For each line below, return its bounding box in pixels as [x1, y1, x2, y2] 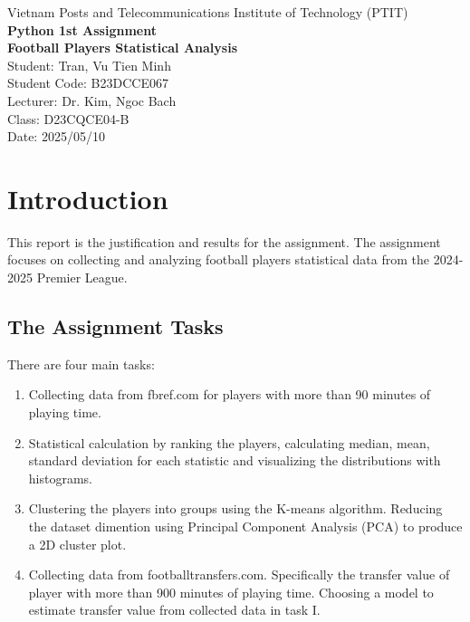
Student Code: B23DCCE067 [7, 73, 168, 92]
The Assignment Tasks [7, 312, 224, 340]
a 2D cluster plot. [28, 534, 127, 553]
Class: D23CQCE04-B [7, 109, 129, 128]
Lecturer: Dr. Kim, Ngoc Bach [7, 91, 177, 110]
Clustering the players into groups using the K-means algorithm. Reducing [28, 499, 443, 518]
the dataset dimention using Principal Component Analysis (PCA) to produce [28, 517, 463, 536]
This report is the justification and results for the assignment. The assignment [7, 232, 441, 251]
